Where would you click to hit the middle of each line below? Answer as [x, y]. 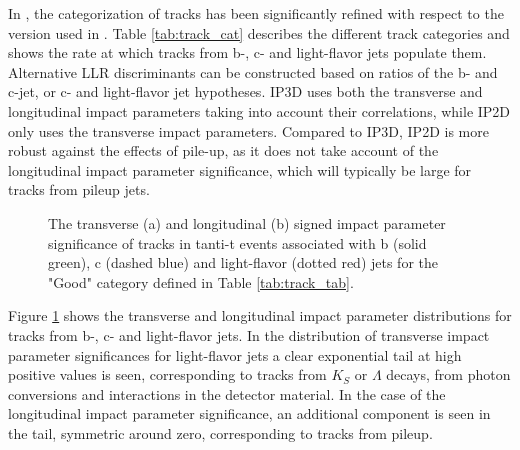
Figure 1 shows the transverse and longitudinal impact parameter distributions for [260, 315]
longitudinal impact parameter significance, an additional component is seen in [249, 413]
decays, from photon [448, 374]
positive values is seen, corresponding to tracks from [167, 374]
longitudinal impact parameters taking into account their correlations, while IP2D [259, 110]
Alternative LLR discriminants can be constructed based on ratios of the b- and [253, 71]
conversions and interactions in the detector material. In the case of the [227, 393]
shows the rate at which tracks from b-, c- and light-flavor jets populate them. [247, 52]
